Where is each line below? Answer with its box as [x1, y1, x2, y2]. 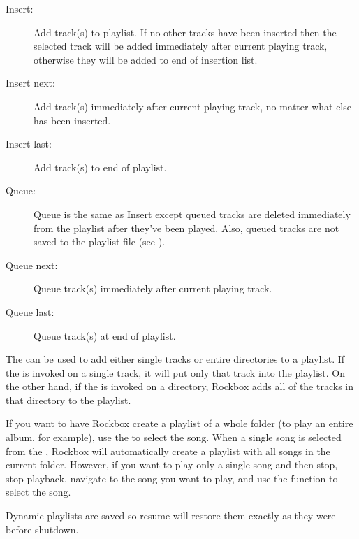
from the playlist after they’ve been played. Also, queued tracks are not [34, 220, 339, 235]
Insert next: [6, 76, 55, 90]
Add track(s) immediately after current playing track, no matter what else [34, 99, 351, 113]
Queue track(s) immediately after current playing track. [34, 281, 272, 296]
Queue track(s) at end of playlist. [34, 328, 176, 343]
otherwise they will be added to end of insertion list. [34, 52, 258, 66]
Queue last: [6, 304, 54, 319]
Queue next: [6, 257, 58, 272]
